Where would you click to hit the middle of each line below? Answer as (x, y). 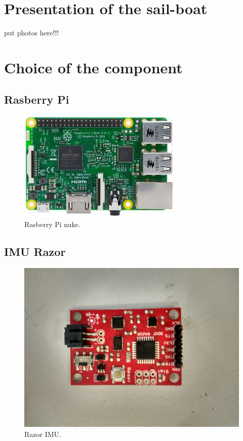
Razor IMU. (43, 434)
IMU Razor (35, 251)
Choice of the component (93, 67)
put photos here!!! (32, 33)
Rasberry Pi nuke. (52, 224)
